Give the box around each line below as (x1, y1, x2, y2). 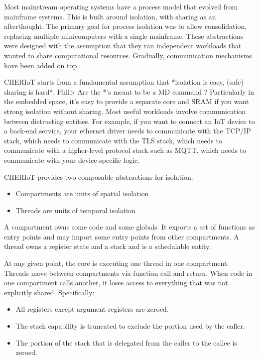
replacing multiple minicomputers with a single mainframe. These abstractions (4, 30, 244, 41)
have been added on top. (4, 60, 79, 70)
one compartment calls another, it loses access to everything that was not (4, 277, 228, 288)
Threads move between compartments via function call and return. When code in (4, 267, 253, 278)
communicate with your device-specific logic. (4, 154, 139, 165)
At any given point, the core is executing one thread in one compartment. (4, 258, 229, 268)
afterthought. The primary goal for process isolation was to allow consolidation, (4, 21, 247, 31)
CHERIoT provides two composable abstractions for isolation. (4, 171, 193, 182)
